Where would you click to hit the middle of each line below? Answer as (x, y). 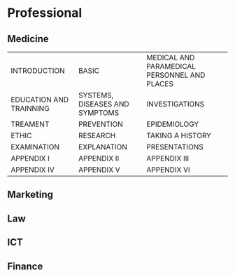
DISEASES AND (104, 104)
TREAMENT (30, 124)
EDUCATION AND (40, 100)
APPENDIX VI (168, 170)
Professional (45, 13)
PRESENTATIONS (175, 147)
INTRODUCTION (38, 70)
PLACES (160, 84)
